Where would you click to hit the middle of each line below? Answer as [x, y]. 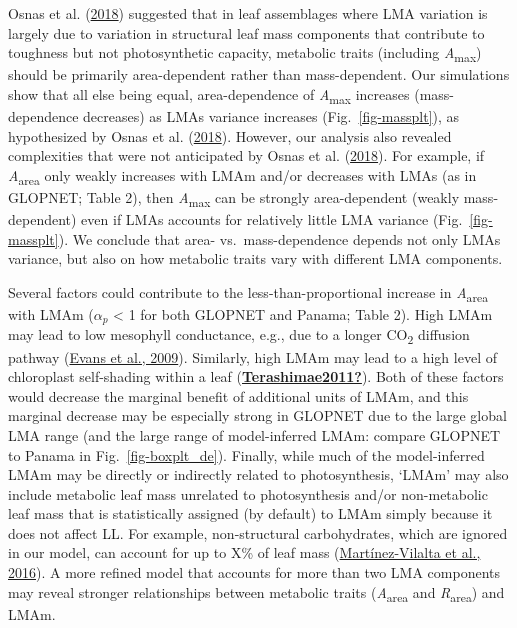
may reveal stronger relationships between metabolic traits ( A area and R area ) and [256, 593]
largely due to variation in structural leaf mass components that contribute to [246, 32]
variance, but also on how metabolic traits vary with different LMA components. [255, 258]
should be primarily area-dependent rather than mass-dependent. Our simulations [259, 74]
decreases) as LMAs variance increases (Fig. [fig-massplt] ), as [271, 116]
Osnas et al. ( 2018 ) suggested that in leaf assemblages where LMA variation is [248, 13]
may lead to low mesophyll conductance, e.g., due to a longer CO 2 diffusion [239, 336]
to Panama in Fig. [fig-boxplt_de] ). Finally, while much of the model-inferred [246, 454]
